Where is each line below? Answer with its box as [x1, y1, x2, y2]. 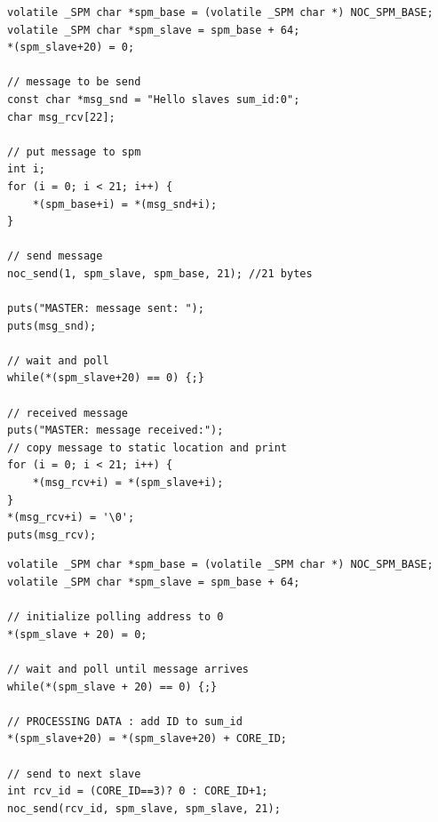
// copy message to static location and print [7, 441, 287, 454]
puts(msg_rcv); [7, 528, 97, 541]
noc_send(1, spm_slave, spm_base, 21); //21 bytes [7, 267, 313, 280]
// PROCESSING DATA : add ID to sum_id [7, 714, 243, 728]
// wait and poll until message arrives [7, 662, 250, 675]
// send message [7, 250, 103, 263]
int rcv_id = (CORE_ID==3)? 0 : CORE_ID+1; [7, 785, 268, 798]
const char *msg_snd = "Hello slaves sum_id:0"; [7, 92, 300, 106]
